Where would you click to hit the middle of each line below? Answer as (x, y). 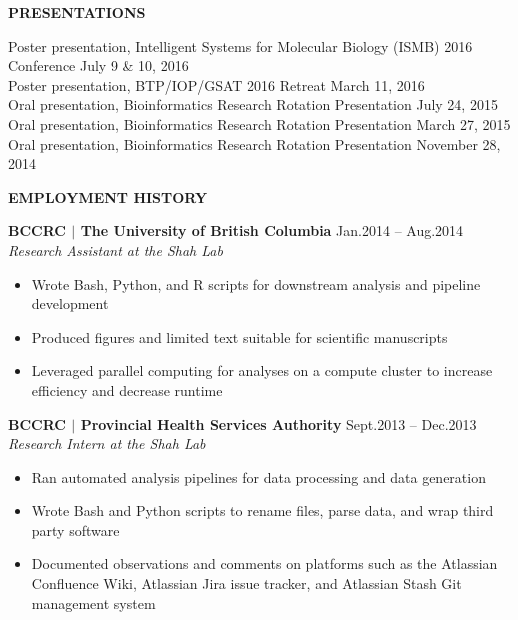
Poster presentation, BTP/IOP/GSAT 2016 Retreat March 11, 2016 (216, 84)
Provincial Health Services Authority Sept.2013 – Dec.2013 (278, 423)
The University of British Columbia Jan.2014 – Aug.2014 (272, 230)
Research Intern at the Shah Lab (107, 443)
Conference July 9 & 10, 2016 (98, 65)
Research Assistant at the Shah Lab (115, 249)
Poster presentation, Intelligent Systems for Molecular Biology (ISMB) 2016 (240, 45)
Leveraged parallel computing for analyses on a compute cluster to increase (262, 370)
